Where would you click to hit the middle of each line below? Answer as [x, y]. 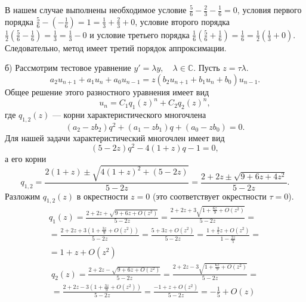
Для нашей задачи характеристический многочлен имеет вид [115, 137]
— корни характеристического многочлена [129, 114]
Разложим [23, 196]
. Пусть [207, 68]
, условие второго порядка [183, 21]
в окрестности [102, 196]
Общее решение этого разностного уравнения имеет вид [107, 92]
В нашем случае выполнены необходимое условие [96, 10]
